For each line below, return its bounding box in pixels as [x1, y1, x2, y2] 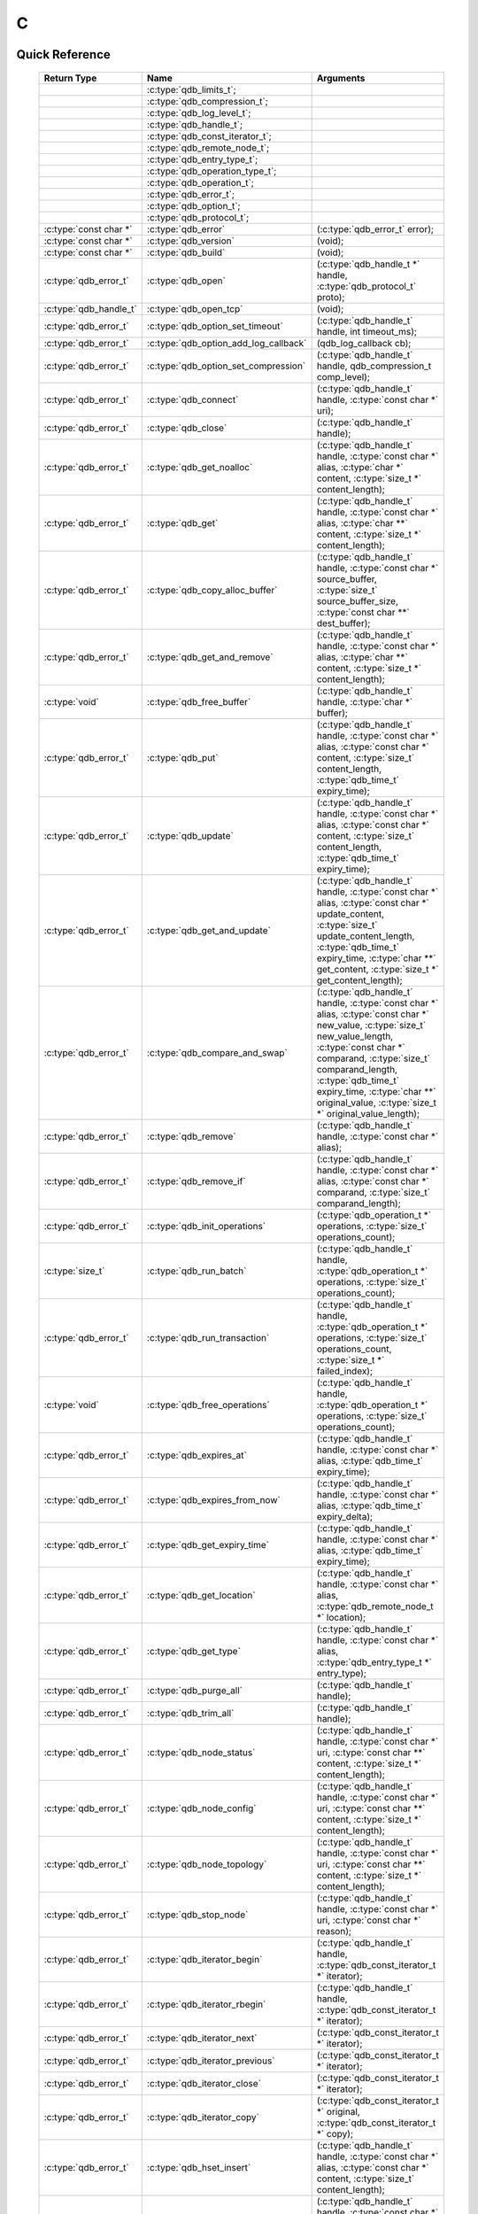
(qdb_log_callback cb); [316, 337, 412, 349]
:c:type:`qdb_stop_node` [146, 1908, 249, 1921]
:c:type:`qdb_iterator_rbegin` [146, 1998, 266, 2010]
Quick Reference [16, 47, 111, 62]
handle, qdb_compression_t [316, 360, 432, 372]
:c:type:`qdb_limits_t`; [146, 83, 236, 96]
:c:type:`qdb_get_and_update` [146, 924, 272, 936]
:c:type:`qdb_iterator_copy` [146, 2110, 260, 2123]
